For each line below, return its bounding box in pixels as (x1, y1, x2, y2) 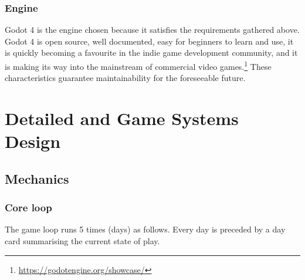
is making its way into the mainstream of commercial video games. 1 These (5, 59, 272, 72)
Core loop (5, 200, 52, 215)
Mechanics (5, 169, 69, 187)
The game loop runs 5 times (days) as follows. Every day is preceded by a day (5, 223, 286, 235)
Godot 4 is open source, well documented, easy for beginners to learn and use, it (5, 35, 294, 47)
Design (5, 129, 61, 153)
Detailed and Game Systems (5, 106, 239, 130)
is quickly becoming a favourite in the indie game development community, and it (5, 46, 298, 59)
